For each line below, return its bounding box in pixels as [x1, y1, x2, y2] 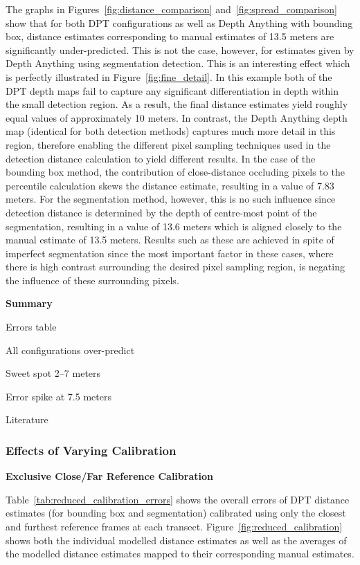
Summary [6, 296, 53, 311]
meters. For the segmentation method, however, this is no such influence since [6, 192, 336, 206]
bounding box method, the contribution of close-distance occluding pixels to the [6, 165, 345, 179]
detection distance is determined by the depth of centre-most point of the [6, 205, 317, 219]
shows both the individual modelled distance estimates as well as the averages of [6, 532, 347, 547]
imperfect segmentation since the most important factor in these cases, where [6, 246, 334, 260]
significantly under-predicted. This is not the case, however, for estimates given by [6, 42, 354, 57]
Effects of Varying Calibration [6, 441, 177, 459]
